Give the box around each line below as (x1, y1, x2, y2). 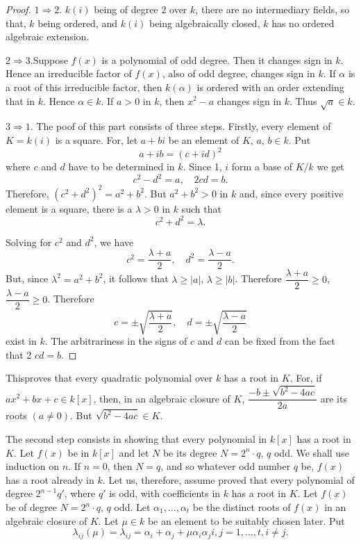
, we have (94, 234, 134, 249)
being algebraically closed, (149, 15, 260, 30)
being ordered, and (37, 15, 118, 30)
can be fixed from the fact (224, 334, 335, 348)
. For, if (289, 371, 322, 385)
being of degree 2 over (94, 2, 187, 16)
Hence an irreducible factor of (6, 66, 132, 81)
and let (119, 445, 149, 459)
